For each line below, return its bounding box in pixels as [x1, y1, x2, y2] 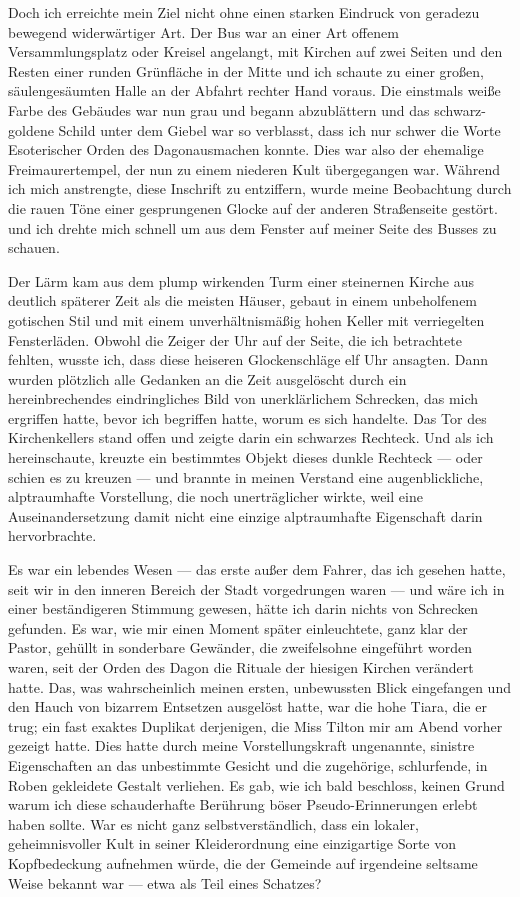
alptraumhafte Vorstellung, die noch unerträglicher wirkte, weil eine [8, 486, 423, 507]
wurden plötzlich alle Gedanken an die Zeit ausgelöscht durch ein [8, 368, 407, 389]
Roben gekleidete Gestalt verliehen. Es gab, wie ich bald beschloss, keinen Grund [8, 774, 505, 795]
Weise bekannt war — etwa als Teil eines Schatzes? [8, 872, 322, 893]
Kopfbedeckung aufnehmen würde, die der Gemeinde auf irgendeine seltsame [8, 852, 478, 873]
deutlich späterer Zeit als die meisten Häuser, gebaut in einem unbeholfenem [8, 290, 478, 311]
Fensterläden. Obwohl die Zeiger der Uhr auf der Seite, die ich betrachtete [8, 329, 462, 350]
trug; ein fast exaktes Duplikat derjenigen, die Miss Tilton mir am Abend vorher [8, 715, 503, 736]
